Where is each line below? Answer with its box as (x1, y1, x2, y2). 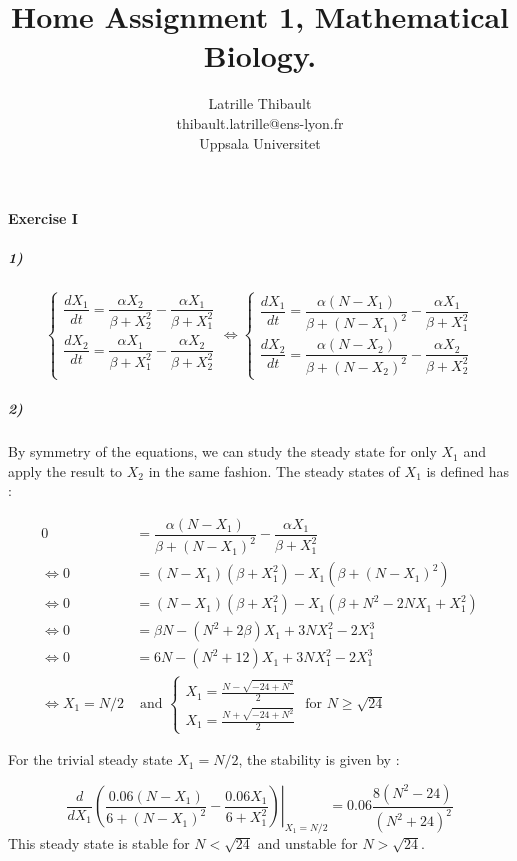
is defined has (426, 460, 510, 481)
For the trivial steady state (8, 749, 173, 770)
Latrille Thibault (208, 93, 312, 114)
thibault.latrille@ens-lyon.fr (176, 112, 344, 133)
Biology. (203, 35, 317, 76)
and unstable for (257, 832, 358, 853)
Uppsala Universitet (199, 132, 321, 153)
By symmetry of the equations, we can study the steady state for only (8, 441, 437, 462)
